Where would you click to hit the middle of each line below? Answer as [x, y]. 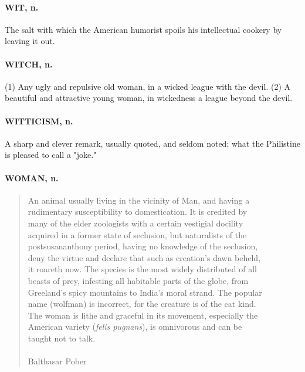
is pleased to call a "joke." [51, 155]
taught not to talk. [62, 338]
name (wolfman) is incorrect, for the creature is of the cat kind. [142, 304]
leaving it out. [30, 41]
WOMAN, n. [32, 177]
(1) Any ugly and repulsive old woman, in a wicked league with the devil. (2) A [148, 86]
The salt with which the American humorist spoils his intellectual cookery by [143, 29]
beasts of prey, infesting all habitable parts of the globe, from [138, 280]
